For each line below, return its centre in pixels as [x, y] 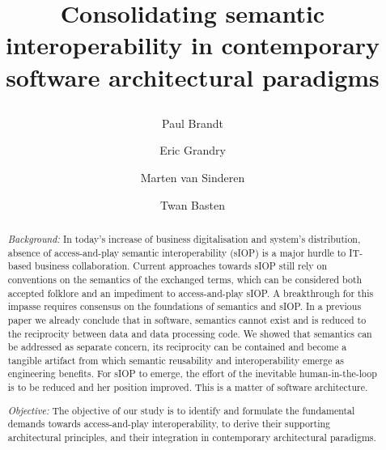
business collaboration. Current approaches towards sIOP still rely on [181, 266]
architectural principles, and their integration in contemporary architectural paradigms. [192, 437]
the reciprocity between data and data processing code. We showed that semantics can [190, 333]
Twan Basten [193, 204]
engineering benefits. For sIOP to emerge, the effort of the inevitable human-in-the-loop [192, 374]
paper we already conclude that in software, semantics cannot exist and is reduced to [187, 319]
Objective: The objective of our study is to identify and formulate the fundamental [181, 410]
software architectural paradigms [193, 76]
